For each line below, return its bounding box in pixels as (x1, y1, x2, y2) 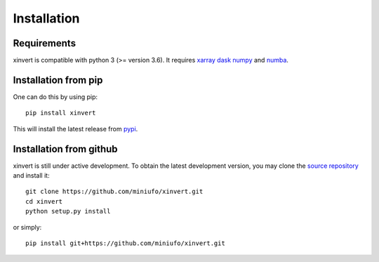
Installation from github (13, 143, 119, 155)
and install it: (13, 171, 50, 180)
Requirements (13, 37, 77, 49)
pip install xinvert (25, 109, 96, 117)
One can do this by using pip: (13, 92, 98, 101)
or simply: (13, 223, 42, 231)
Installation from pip (13, 74, 103, 86)
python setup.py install (25, 207, 111, 216)
